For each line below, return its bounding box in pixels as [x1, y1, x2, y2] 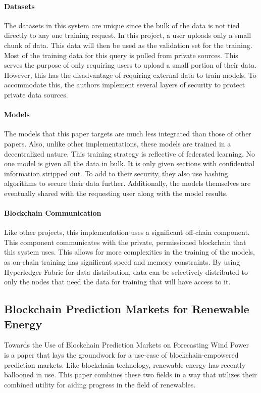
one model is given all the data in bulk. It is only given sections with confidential [4, 158, 255, 169]
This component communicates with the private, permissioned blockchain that [4, 236, 246, 247]
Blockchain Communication [4, 208, 101, 218]
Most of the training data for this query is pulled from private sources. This [4, 50, 238, 60]
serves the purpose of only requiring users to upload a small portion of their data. [4, 60, 257, 70]
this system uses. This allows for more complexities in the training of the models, [4, 247, 255, 257]
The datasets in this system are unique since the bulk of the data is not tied [4, 20, 240, 30]
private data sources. [4, 89, 68, 100]
